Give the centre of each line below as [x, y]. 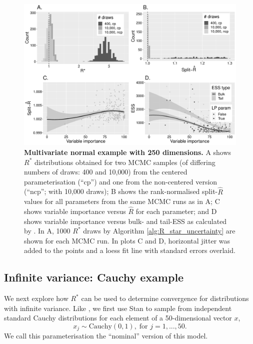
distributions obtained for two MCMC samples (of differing [125, 162]
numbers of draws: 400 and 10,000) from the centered [106, 172]
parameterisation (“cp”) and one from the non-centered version [121, 181]
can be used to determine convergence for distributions [165, 298]
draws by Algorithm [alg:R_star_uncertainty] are [159, 231]
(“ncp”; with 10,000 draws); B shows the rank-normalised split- [121, 191]
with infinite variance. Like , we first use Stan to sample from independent [118, 308]
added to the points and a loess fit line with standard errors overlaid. [130, 250]
